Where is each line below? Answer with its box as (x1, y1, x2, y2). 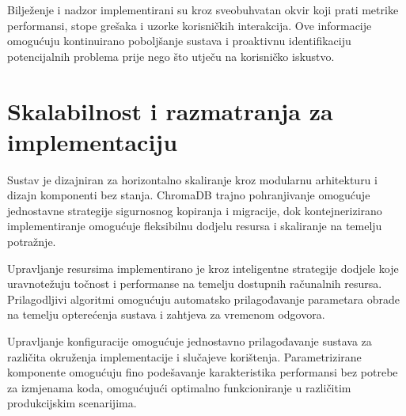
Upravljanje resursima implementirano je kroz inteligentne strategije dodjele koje (7, 259, 399, 276)
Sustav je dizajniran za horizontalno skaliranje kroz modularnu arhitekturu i (7, 171, 378, 187)
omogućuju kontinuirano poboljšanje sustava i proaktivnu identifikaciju (7, 32, 351, 49)
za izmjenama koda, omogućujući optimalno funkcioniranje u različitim (7, 379, 351, 395)
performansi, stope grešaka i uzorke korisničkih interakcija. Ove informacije (7, 17, 372, 33)
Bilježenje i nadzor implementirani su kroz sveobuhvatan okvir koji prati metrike (7, 2, 399, 17)
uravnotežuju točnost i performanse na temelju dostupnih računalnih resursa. (7, 275, 382, 292)
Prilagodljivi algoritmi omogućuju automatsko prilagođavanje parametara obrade (7, 290, 400, 307)
